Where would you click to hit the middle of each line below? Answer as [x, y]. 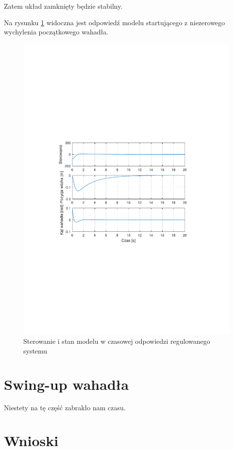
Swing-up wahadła [67, 384]
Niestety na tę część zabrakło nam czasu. [65, 407]
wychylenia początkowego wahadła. [56, 32]
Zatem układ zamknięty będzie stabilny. [63, 6]
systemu [35, 350]
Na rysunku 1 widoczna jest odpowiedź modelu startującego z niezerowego [115, 22]
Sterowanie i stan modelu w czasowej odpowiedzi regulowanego [117, 341]
